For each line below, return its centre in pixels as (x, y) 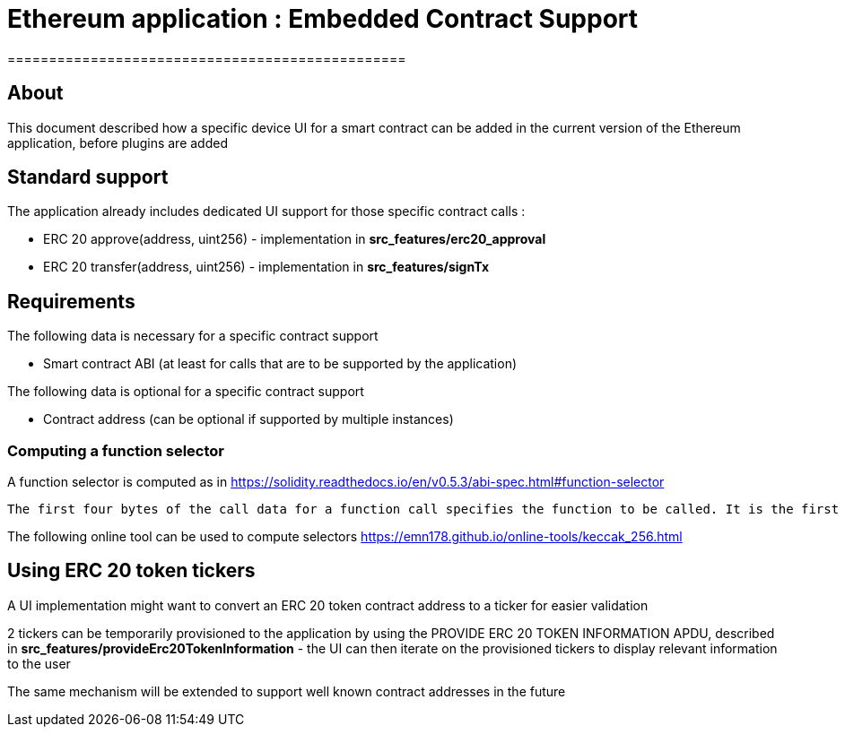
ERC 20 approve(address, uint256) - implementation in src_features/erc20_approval (295, 239)
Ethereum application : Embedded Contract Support (323, 19)
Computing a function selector (116, 450)
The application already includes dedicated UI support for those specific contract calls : (266, 212)
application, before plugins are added (118, 142)
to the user (39, 663)
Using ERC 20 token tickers (131, 571)
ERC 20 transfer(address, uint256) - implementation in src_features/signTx (266, 267)
